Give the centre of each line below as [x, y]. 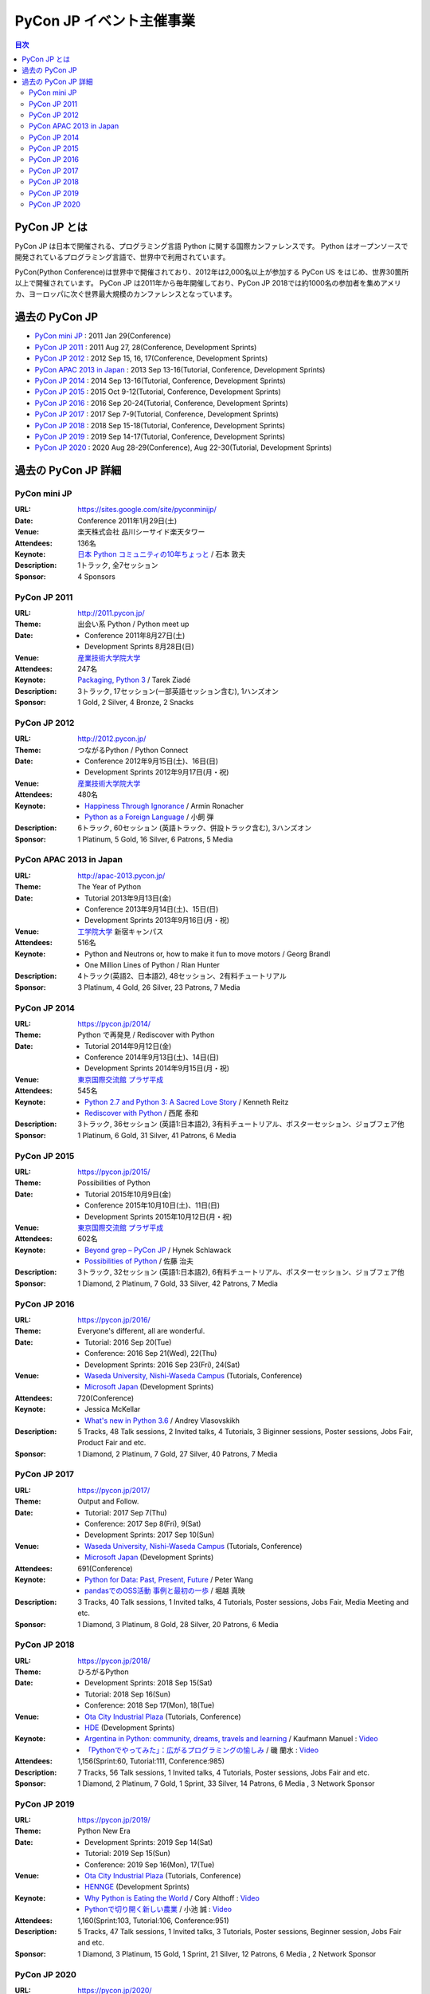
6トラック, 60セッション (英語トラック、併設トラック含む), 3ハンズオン [195, 828]
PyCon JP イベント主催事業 [105, 21]
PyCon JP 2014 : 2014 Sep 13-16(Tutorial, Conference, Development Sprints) [160, 380]
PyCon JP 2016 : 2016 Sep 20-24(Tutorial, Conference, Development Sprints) [161, 403]
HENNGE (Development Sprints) [137, 1887]
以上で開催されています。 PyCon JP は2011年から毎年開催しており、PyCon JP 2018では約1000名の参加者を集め [198, 283]
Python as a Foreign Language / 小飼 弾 [149, 817]
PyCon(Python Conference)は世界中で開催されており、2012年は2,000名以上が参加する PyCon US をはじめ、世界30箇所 [212, 272]
